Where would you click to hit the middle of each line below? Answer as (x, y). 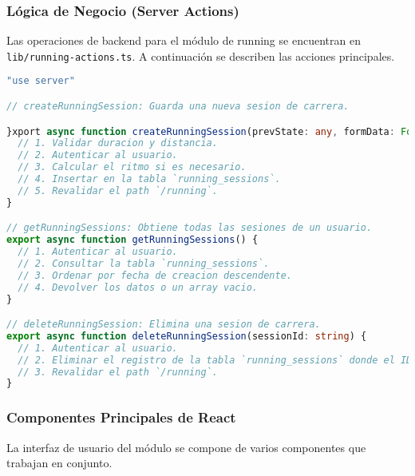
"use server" (41, 81)
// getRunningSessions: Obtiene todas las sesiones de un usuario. (190, 228)
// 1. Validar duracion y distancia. (118, 143)
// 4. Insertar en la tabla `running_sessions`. (149, 179)
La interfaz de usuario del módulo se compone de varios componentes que (186, 447)
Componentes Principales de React (121, 417)
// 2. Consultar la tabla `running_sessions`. (144, 263)
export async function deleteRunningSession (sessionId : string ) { (187, 336)
